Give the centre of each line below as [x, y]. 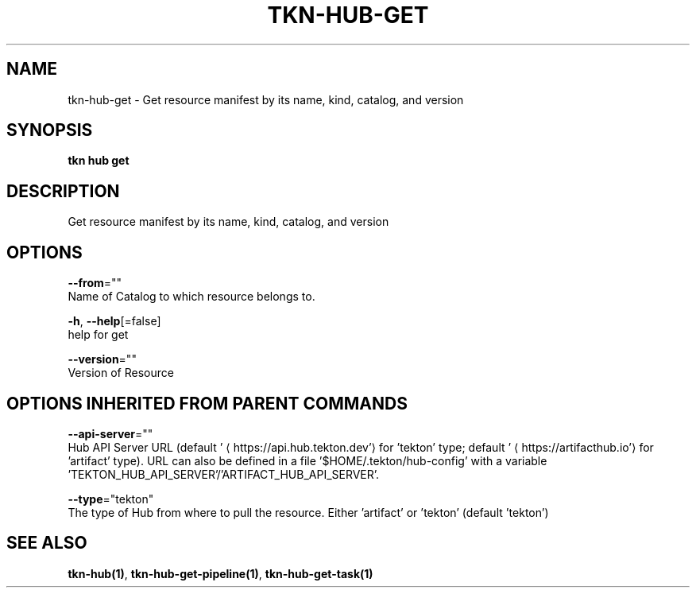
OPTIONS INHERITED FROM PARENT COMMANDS [207, 403]
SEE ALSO [47, 543]
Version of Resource [121, 373]
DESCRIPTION [63, 191]
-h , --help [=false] [114, 321]
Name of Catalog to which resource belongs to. [191, 297]
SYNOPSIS [50, 130]
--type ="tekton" [111, 499]
